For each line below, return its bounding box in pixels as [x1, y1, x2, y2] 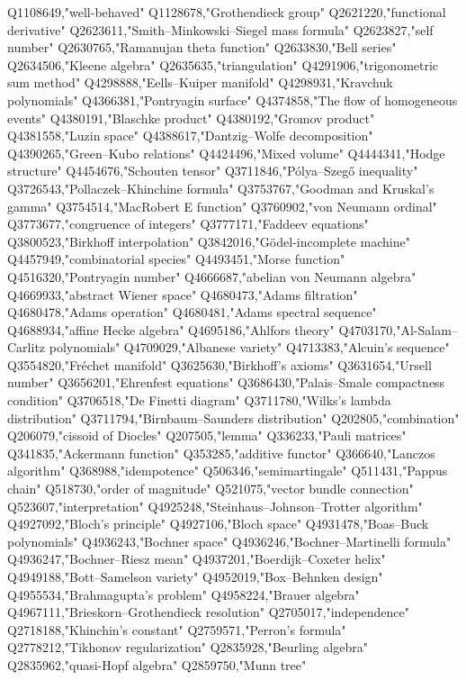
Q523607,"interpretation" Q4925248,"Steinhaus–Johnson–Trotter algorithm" [7, 496, 423, 515]
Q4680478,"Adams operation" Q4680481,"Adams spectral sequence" [7, 303, 377, 322]
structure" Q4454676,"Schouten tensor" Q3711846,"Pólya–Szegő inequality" [7, 161, 418, 180]
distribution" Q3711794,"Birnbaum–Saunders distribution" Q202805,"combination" [7, 408, 460, 427]
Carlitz [7, 338, 46, 357]
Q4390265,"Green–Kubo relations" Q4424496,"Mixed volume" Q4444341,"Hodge [7, 143, 445, 162]
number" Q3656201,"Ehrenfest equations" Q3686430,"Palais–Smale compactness [7, 373, 445, 392]
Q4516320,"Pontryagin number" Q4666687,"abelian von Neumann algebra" [7, 267, 417, 286]
